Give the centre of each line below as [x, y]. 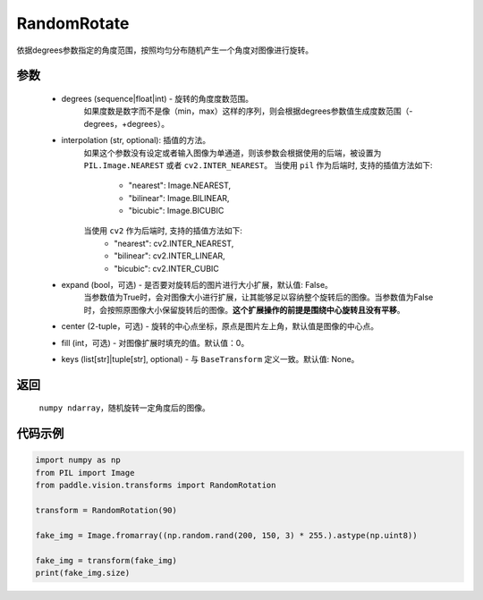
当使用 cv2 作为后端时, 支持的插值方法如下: [163, 231]
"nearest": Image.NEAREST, [180, 186]
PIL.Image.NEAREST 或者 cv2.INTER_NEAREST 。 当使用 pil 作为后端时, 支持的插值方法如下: [258, 165]
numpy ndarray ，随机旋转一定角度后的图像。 [124, 408]
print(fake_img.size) [83, 573]
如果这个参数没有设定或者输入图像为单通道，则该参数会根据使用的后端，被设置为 [233, 153]
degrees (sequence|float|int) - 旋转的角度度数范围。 [157, 98]
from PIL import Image [85, 473]
